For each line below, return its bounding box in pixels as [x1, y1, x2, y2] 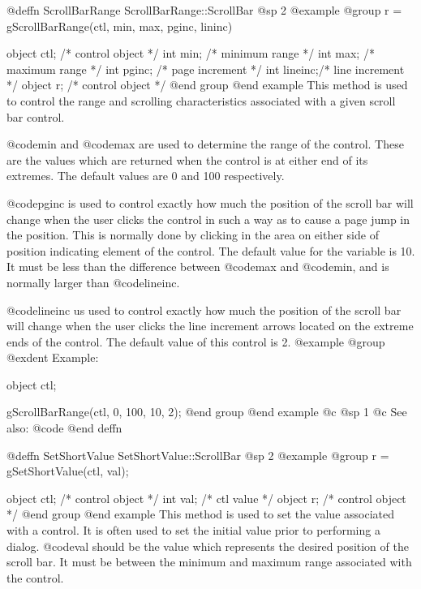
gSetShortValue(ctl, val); [6, 462, 129, 479]
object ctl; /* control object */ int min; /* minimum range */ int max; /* [6, 45, 375, 62]
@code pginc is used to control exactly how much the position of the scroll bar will [6, 194, 414, 211]
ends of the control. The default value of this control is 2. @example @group [6, 333, 385, 350]
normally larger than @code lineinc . [6, 273, 180, 290]
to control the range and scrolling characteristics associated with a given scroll [6, 92, 396, 109]
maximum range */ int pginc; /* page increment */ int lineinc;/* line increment [6, 60, 405, 77]
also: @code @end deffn [6, 419, 122, 436]
